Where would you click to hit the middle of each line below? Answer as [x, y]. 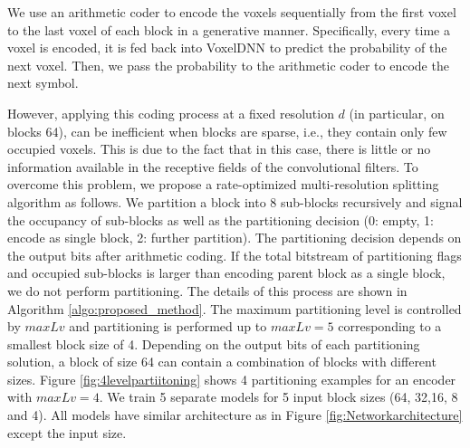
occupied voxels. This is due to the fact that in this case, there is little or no [219, 149]
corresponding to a [390, 326]
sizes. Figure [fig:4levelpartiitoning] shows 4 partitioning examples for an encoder [232, 379]
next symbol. [43, 83]
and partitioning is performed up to [168, 326]
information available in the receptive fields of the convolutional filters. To [213, 166]
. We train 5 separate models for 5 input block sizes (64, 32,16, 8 [278, 397]
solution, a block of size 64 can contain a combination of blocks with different [222, 362]
